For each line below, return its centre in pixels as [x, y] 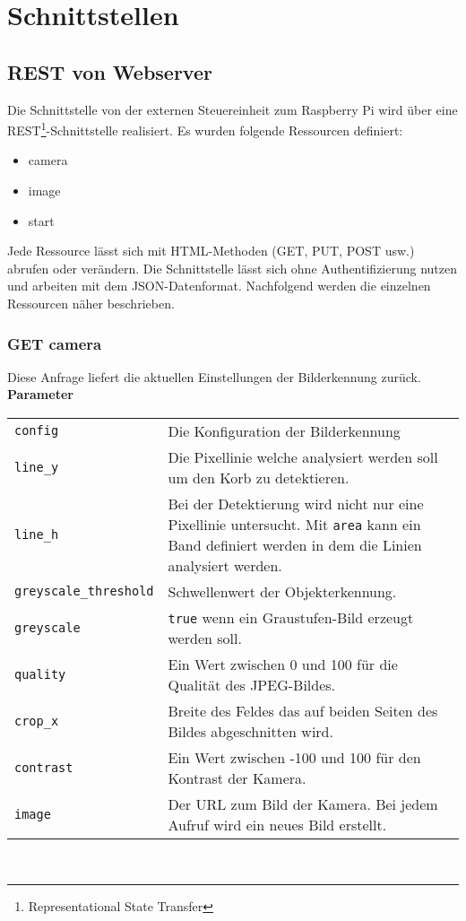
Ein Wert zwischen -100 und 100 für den [294, 757]
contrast [44, 767]
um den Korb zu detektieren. [259, 477]
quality [40, 674]
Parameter [40, 394]
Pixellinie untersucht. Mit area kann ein [294, 524]
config [37, 431]
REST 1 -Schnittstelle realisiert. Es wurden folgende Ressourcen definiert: [205, 129]
